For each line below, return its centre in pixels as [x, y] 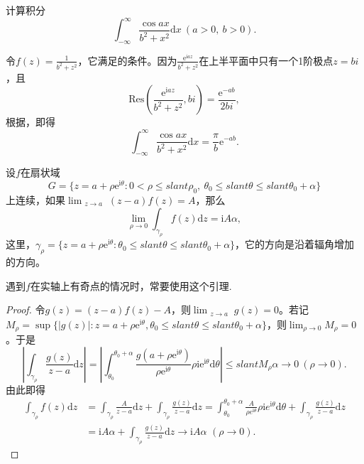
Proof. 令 [26, 309]
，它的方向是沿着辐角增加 [295, 244]
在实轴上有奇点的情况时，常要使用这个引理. [131, 285]
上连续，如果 [35, 199]
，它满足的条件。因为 [127, 60]
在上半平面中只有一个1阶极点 [266, 60]
